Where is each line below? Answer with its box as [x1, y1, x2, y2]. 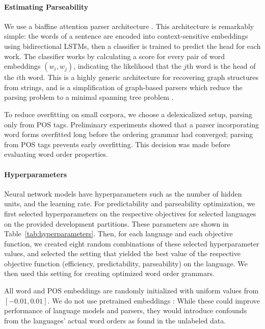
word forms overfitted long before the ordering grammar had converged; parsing [4, 129, 253, 140]
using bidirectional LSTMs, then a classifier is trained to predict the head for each [4, 40, 261, 51]
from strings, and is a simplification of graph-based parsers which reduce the [4, 81, 243, 92]
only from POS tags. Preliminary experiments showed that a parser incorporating [4, 119, 259, 129]
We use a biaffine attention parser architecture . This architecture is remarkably [4, 20, 254, 31]
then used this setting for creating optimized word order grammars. [4, 268, 215, 279]
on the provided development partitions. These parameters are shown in [4, 218, 229, 229]
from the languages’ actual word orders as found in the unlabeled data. [4, 315, 226, 325]
